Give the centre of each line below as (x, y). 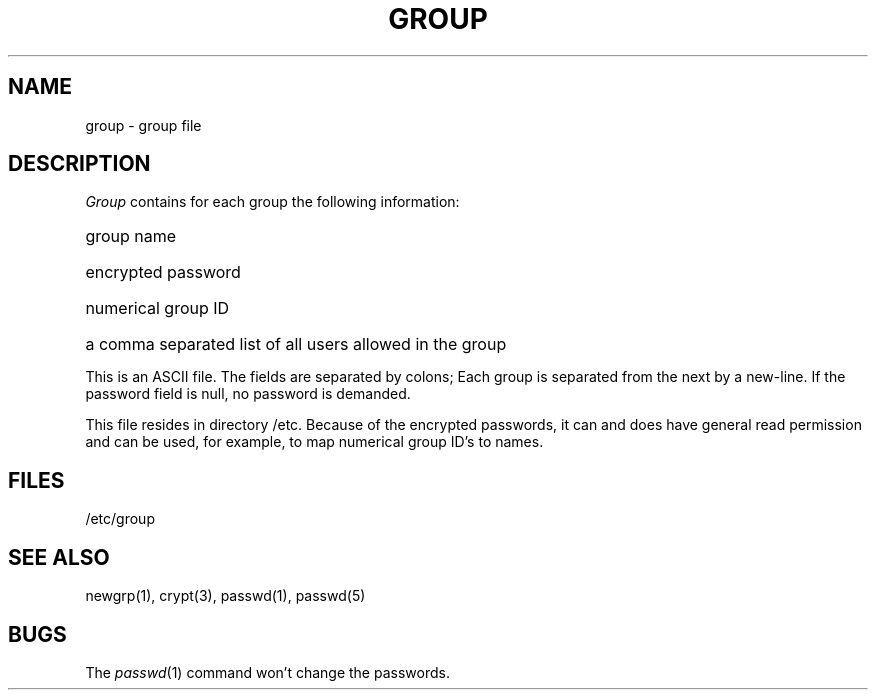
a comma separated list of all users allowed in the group (296, 344)
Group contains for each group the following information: (272, 202)
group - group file (143, 125)
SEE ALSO (59, 557)
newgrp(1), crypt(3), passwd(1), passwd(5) (225, 596)
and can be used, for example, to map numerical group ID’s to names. (314, 442)
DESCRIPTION (79, 164)
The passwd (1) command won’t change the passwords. (267, 672)
